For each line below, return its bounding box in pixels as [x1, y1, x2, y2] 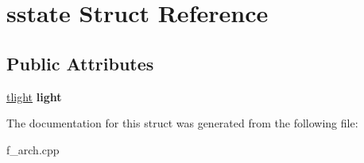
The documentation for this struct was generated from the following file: [6, 115, 358, 131]
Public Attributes [6, 51, 154, 75]
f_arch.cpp [6, 141, 60, 157]
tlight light [6, 88, 62, 104]
